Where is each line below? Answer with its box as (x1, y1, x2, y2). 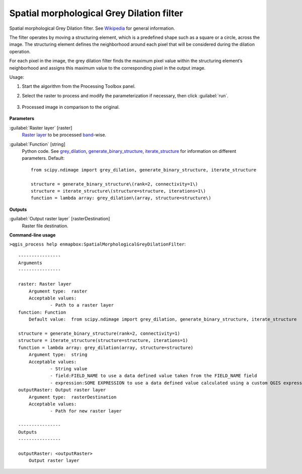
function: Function (18, 309, 66, 315)
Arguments (18, 260, 42, 266)
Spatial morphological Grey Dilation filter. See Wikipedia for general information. (9, 25, 175, 31)
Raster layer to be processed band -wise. (22, 132, 107, 138)
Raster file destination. (22, 222, 68, 229)
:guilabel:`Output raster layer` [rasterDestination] (9, 216, 110, 222)
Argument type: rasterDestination (28, 394, 117, 400)
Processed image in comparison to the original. (22, 104, 120, 110)
